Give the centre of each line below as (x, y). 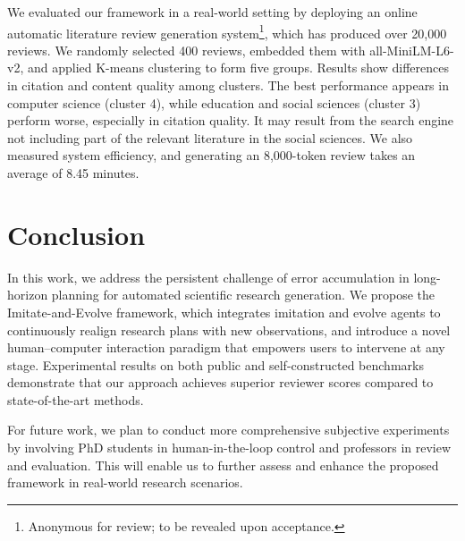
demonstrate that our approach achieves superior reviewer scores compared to (220, 382)
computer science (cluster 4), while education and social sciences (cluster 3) (214, 102)
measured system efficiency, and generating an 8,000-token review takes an (211, 155)
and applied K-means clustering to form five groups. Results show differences (238, 68)
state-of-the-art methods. (76, 399)
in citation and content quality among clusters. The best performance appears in (228, 85)
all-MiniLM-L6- (412, 50)
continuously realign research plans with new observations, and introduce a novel (229, 330)
